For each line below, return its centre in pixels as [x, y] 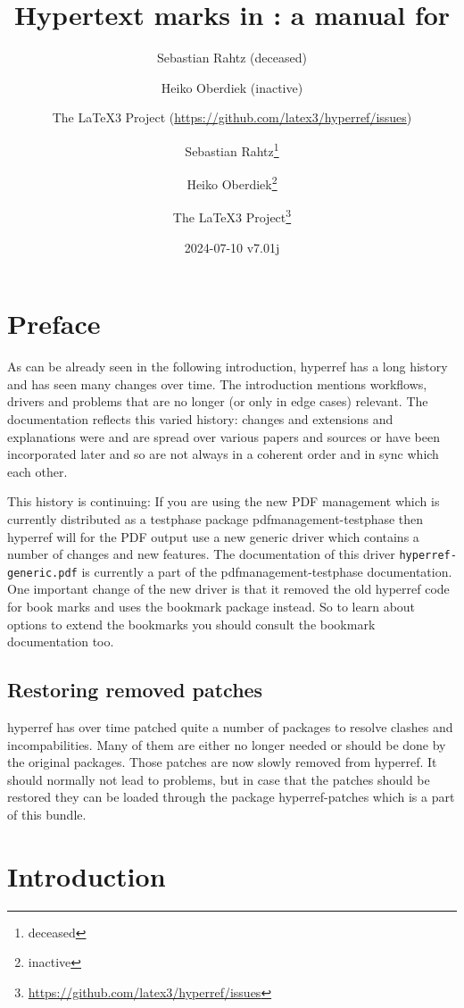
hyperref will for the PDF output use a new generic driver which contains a [213, 536]
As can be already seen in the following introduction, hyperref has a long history [228, 367]
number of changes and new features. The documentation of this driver [201, 554]
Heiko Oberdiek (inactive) [232, 87]
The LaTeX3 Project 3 [232, 216]
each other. [37, 471]
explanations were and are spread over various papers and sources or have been [224, 436]
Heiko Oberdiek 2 [232, 183]
